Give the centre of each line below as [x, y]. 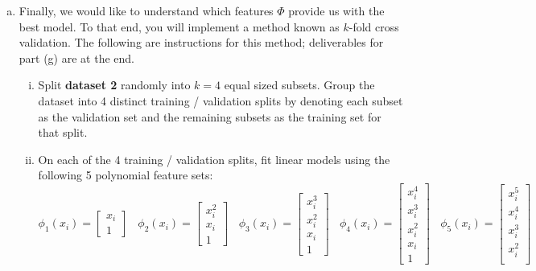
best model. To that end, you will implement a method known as [179, 26]
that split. [63, 132]
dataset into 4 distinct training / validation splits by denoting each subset [221, 100]
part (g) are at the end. [76, 57]
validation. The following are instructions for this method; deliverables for [201, 42]
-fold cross [374, 26]
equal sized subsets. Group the [299, 85]
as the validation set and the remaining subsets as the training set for [210, 116]
